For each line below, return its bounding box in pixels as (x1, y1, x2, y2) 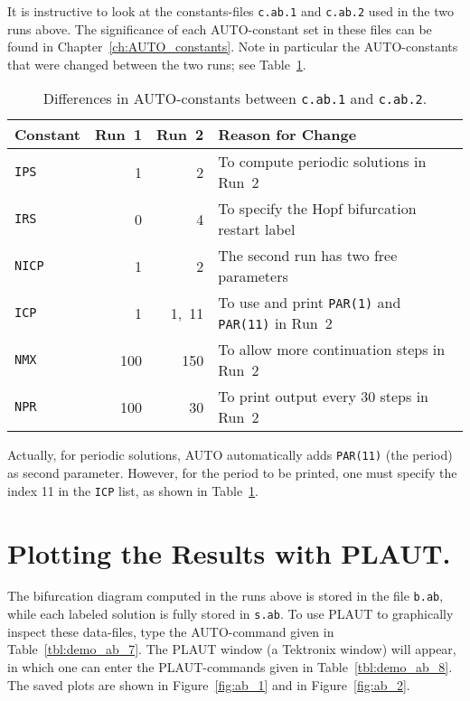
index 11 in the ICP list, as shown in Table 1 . (7, 481, 259, 500)
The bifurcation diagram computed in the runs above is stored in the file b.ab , (7, 586, 444, 605)
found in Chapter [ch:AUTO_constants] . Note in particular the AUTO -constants (7, 37, 458, 56)
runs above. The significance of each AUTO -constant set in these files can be (7, 19, 432, 38)
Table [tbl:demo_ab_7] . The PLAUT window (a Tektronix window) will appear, (7, 640, 456, 659)
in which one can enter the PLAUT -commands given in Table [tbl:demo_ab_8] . (7, 657, 453, 676)
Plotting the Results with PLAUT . (7, 534, 451, 571)
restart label (218, 219, 296, 240)
